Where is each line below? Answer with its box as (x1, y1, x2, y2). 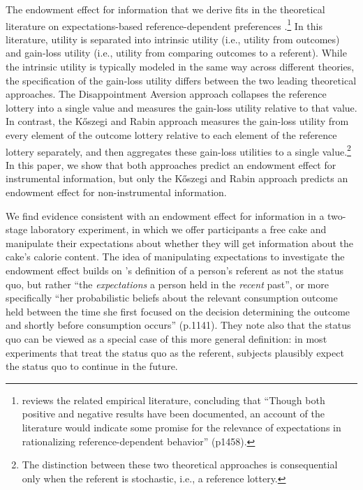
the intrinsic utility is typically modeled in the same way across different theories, (6, 59, 355, 74)
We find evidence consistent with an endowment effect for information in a (6, 208, 325, 223)
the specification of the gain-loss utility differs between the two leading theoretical (6, 73, 357, 87)
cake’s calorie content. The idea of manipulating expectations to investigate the (6, 249, 345, 264)
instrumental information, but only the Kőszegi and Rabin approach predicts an (6, 171, 348, 186)
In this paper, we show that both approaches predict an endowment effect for (6, 157, 336, 172)
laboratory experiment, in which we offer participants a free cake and (30, 222, 327, 237)
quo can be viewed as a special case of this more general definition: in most (6, 331, 327, 346)
